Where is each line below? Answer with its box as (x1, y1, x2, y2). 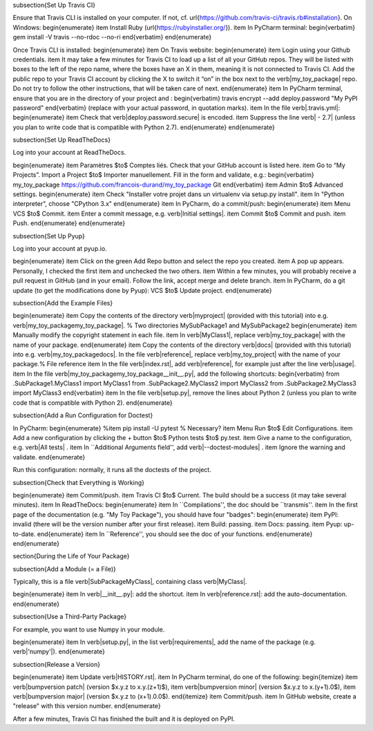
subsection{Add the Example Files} (12, 298, 113, 307)
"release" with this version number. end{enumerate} (12, 702, 162, 710)
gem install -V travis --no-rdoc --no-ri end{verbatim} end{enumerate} (12, 33, 212, 41)
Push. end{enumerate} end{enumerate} (12, 219, 126, 227)
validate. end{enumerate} (12, 453, 86, 461)
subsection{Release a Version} (12, 660, 100, 668)
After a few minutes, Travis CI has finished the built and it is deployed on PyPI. (12, 714, 235, 723)
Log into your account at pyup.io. (12, 244, 107, 252)
